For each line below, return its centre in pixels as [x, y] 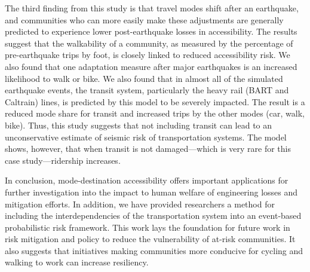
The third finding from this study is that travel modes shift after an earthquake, [152, 8]
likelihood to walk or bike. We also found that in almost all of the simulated [144, 78]
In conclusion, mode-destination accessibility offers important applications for [147, 180]
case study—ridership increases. [63, 160]
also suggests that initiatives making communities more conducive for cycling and [154, 250]
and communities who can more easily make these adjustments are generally [144, 19]
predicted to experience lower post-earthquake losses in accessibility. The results [151, 31]
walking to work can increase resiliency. [77, 262]
